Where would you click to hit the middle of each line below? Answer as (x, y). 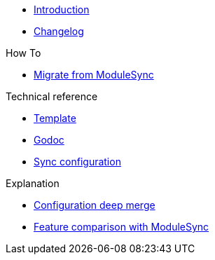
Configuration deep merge (95, 205)
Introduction (62, 9)
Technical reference (52, 96)
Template (55, 118)
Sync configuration (77, 162)
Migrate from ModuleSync (94, 75)
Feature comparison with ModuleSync (122, 227)
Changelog (59, 31)
